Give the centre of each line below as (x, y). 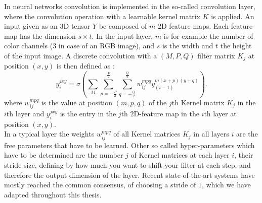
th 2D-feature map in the (160, 113)
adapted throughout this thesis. (53, 194)
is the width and (188, 46)
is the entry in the (88, 113)
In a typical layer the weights (49, 134)
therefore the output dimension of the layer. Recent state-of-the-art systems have (129, 175)
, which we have (226, 185)
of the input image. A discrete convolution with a (81, 55)
